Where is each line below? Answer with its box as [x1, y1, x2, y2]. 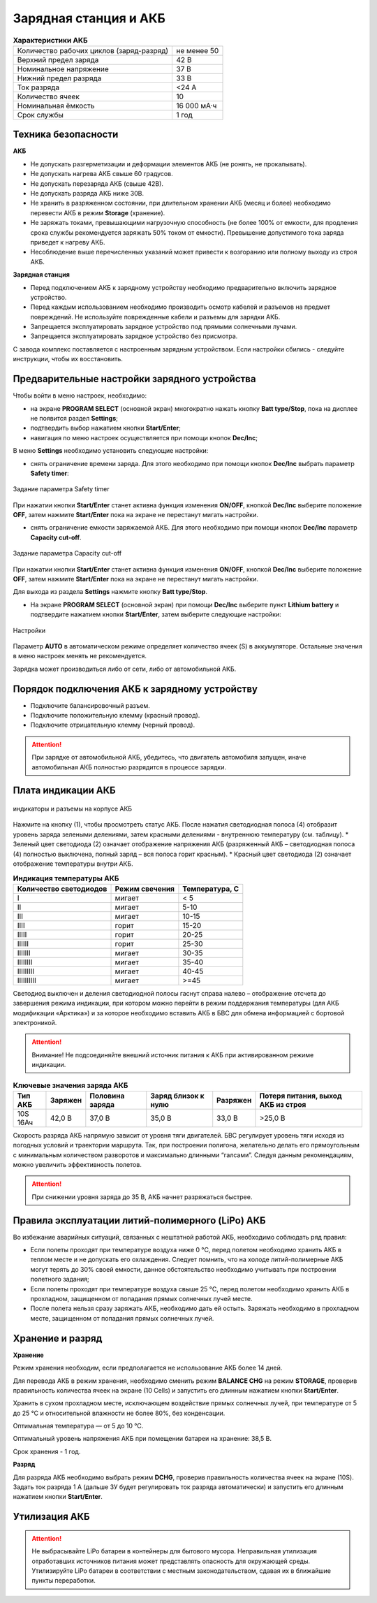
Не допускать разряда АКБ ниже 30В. [30, 189, 145, 197]
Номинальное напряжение [17, 64, 109, 73]
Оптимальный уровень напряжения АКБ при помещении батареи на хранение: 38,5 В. [13, 1435, 272, 1443]
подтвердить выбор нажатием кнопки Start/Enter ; [30, 423, 182, 433]
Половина [89, 1091, 125, 1101]
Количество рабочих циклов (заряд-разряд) [17, 45, 169, 55]
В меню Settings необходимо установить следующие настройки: [13, 447, 209, 455]
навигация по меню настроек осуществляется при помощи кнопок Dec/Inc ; [30, 433, 258, 442]
